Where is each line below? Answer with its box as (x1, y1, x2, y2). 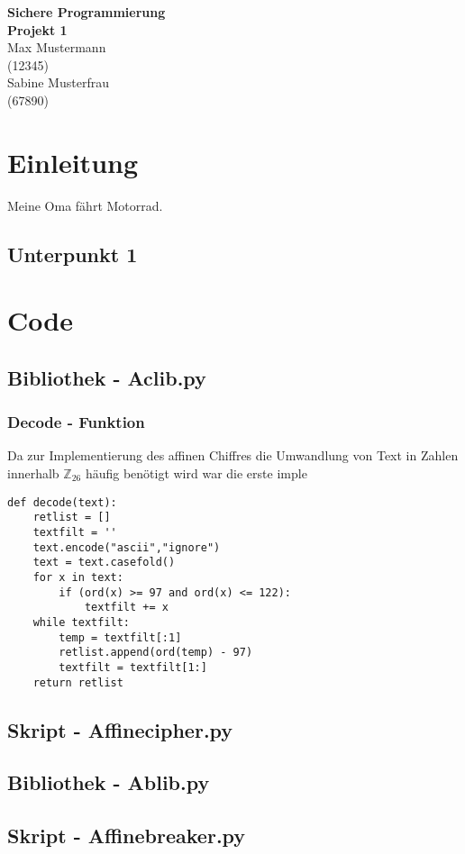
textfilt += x (84, 601, 169, 614)
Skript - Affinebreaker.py (7, 822, 246, 849)
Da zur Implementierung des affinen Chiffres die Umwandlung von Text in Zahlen (7, 446, 459, 465)
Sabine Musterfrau (7, 73, 109, 92)
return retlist (32, 676, 123, 689)
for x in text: (32, 570, 123, 584)
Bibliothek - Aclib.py (7, 363, 206, 391)
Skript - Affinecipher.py (7, 715, 233, 743)
